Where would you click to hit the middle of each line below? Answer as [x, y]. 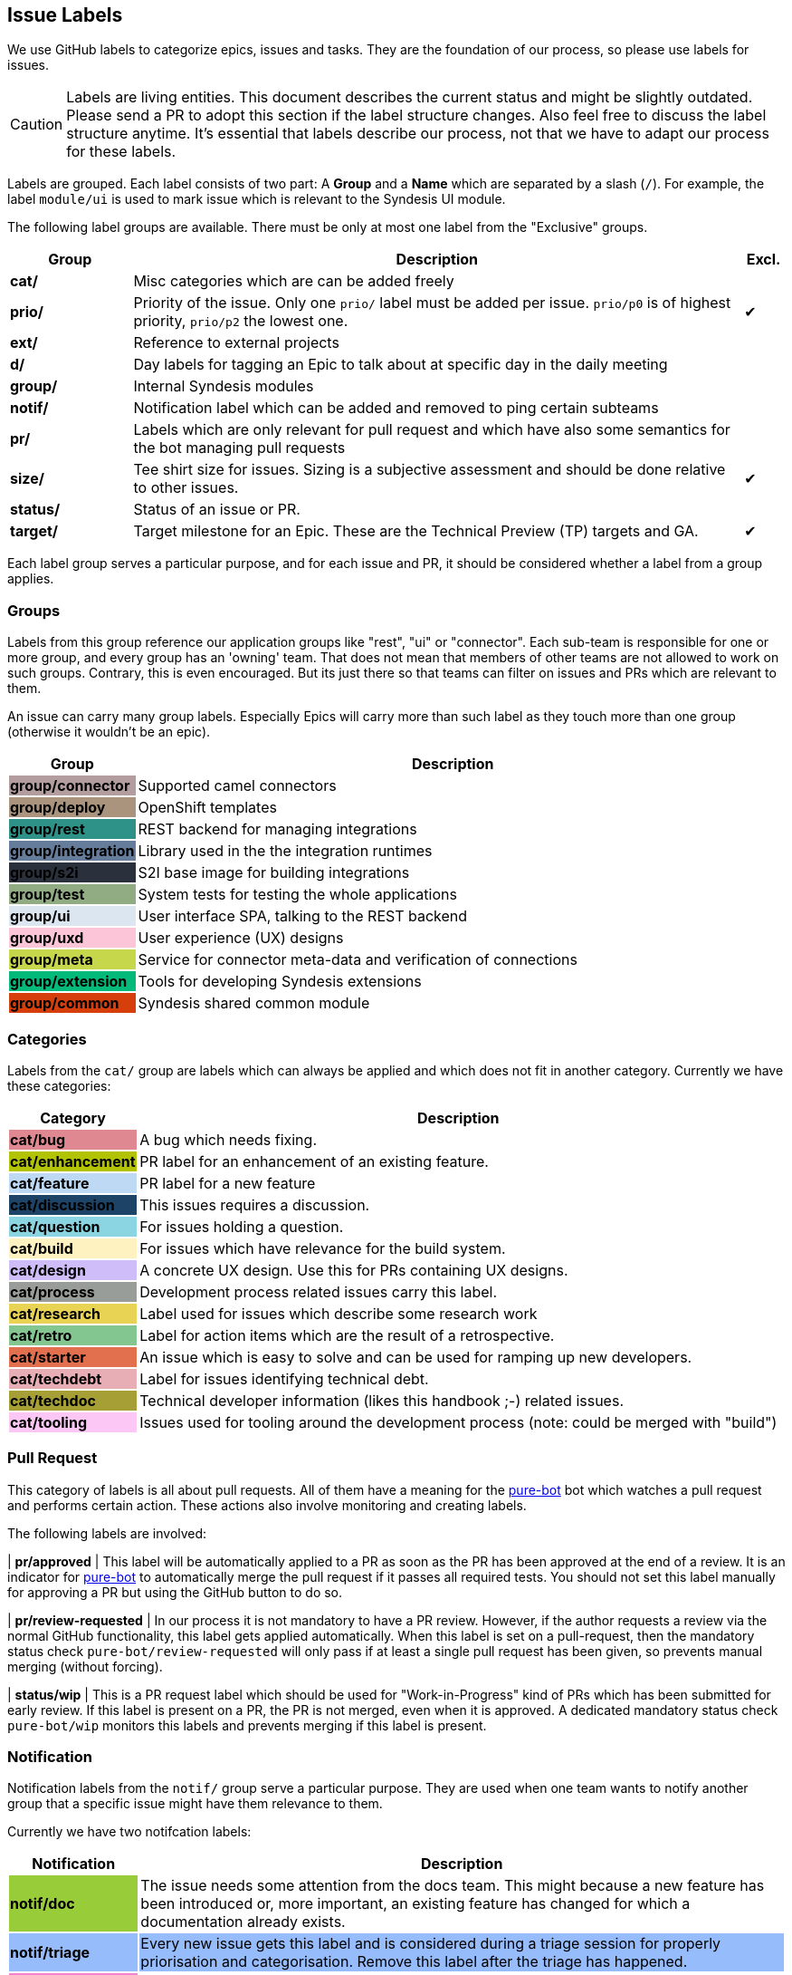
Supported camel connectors [237, 786]
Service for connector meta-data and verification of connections [358, 960]
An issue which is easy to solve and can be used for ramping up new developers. [416, 1357]
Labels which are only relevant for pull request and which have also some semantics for [432, 430]
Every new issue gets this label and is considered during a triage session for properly [431, 1944]
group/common [65, 1003]
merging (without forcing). [85, 1666]
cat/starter [48, 1357]
